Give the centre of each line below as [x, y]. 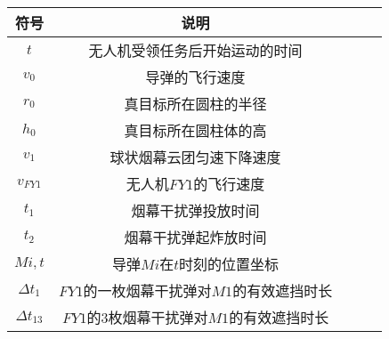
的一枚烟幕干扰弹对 [147, 291]
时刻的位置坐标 [228, 264]
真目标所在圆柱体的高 [195, 130]
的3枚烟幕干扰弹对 [147, 317]
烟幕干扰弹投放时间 [195, 210]
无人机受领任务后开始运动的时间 [195, 50]
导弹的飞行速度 [195, 77]
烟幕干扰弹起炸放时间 [195, 237]
